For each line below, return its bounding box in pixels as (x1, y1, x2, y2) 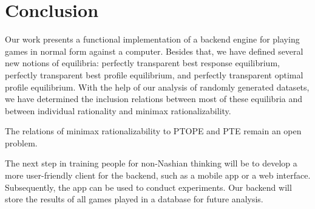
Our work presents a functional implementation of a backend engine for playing (5, 33, 300, 46)
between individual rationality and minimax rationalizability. (5, 104, 231, 117)
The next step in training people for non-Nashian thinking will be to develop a (5, 157, 297, 170)
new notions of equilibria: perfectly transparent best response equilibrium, (5, 57, 280, 69)
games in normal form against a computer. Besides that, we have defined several (5, 44, 303, 57)
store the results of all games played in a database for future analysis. (5, 193, 263, 205)
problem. (5, 136, 38, 149)
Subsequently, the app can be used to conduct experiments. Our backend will (5, 180, 292, 193)
